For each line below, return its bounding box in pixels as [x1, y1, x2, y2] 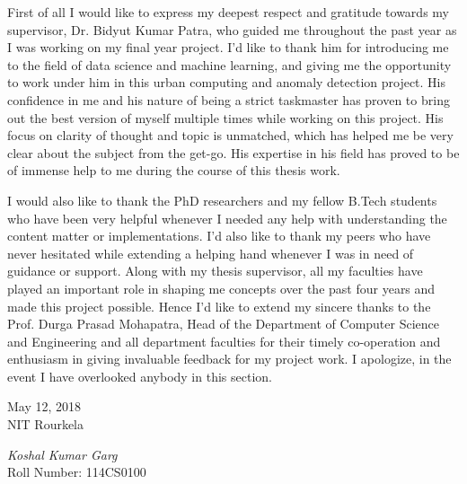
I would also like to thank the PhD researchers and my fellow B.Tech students [7, 190, 437, 209]
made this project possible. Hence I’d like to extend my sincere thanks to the [7, 296, 431, 315]
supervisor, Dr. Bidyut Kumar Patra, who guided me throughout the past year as [7, 20, 457, 39]
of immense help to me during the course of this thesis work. [7, 161, 340, 180]
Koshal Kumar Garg [7, 444, 118, 463]
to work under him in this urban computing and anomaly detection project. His [7, 73, 446, 92]
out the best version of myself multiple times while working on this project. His [7, 108, 444, 127]
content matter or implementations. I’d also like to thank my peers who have [7, 226, 431, 245]
